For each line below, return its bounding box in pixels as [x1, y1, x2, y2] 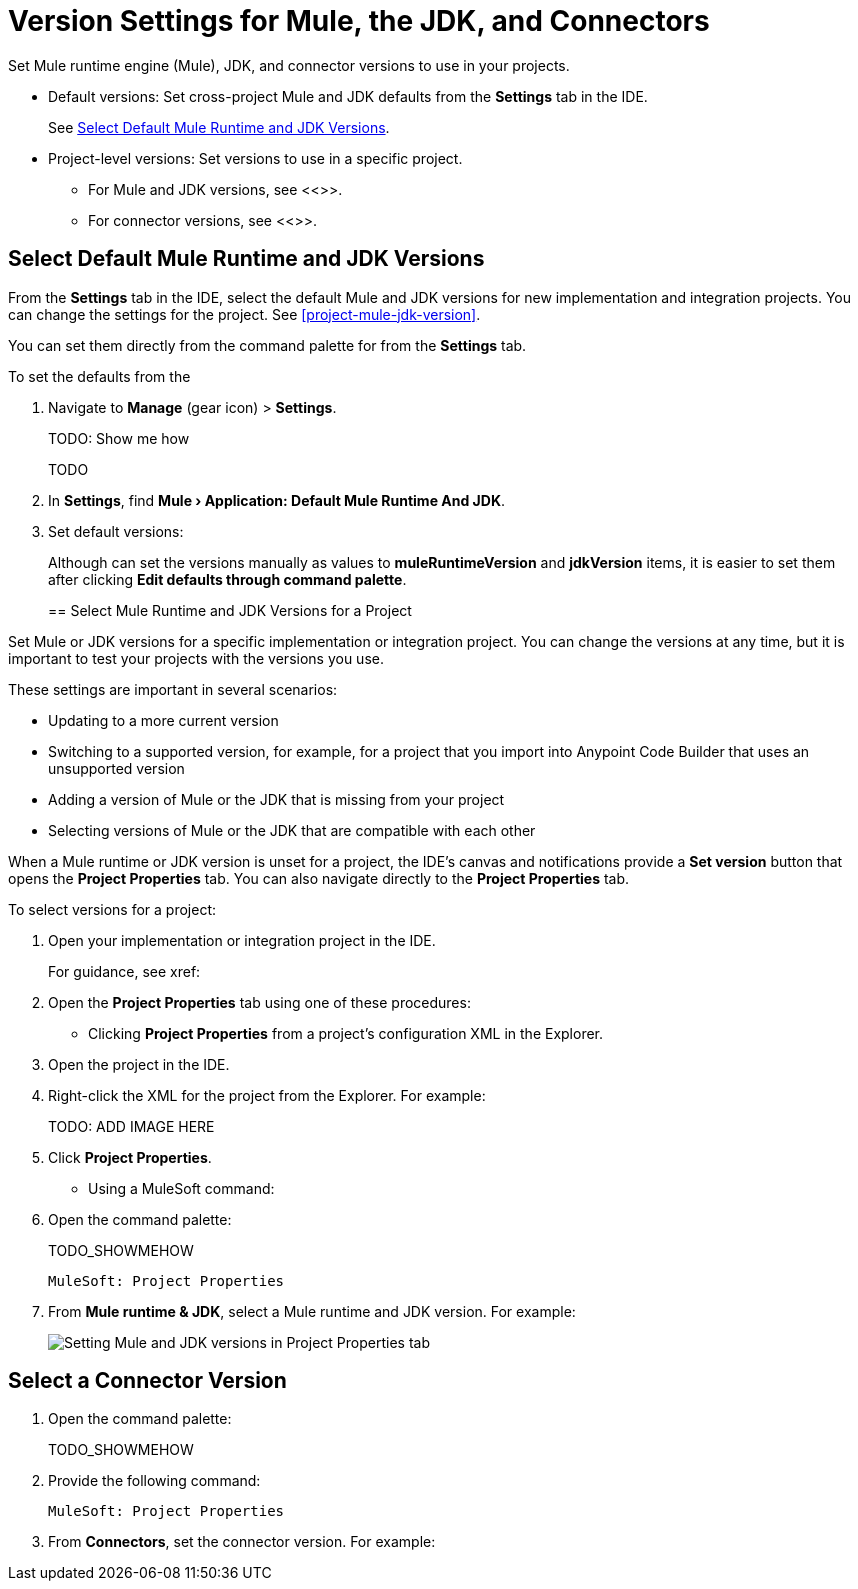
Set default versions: [48, 522, 184, 540]
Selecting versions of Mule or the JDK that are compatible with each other [48, 821, 536, 839]
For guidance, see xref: [48, 962, 201, 980]
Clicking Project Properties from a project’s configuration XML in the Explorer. [88, 1024, 604, 1042]
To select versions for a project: [8, 900, 217, 918]
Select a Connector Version [8, 1368, 287, 1394]
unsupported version [48, 759, 185, 777]
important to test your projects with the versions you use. [8, 649, 384, 667]
